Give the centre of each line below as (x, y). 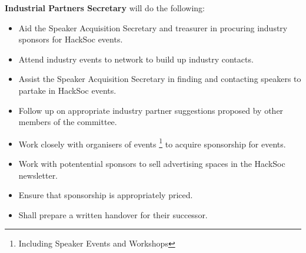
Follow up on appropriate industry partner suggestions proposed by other (151, 110)
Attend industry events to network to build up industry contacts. (136, 59)
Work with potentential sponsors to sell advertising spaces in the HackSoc (152, 163)
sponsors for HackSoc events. (71, 39)
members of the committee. (68, 122)
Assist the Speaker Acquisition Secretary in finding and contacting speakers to (160, 79)
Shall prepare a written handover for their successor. (113, 214)
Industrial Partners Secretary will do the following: (105, 8)
